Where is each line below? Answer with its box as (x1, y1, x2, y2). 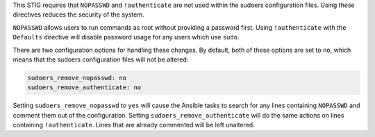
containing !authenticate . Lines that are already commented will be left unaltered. (12, 121, 255, 129)
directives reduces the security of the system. (12, 10, 145, 19)
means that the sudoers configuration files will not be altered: (12, 55, 189, 64)
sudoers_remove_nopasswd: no (27, 73, 127, 82)
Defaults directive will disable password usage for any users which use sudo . (12, 33, 240, 42)
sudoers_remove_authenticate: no (27, 84, 142, 91)
